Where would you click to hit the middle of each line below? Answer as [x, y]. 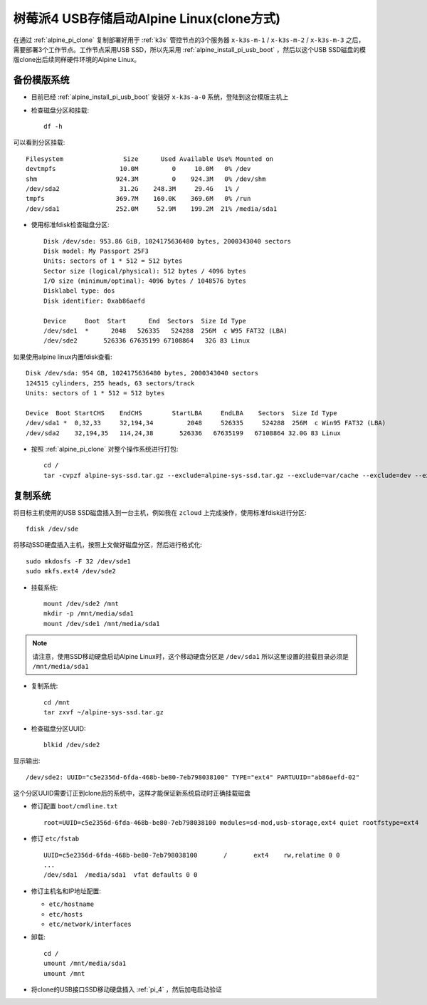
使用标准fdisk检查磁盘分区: [70, 225]
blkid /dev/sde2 [72, 745]
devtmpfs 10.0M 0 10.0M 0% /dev [138, 169]
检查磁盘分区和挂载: [60, 110]
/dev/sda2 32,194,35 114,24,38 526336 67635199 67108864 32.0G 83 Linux [184, 433]
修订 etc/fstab [55, 839]
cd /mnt [57, 702]
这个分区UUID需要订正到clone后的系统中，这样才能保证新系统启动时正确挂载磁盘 [132, 793]
